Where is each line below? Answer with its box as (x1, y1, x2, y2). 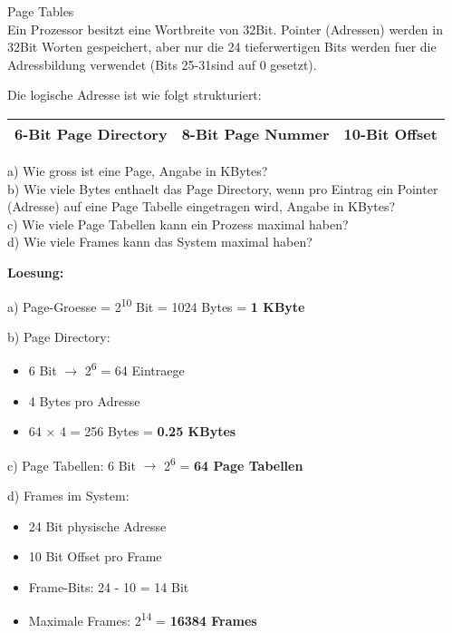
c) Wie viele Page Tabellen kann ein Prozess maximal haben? (7, 214, 349, 233)
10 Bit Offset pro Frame (28, 547, 162, 566)
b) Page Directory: (7, 326, 111, 346)
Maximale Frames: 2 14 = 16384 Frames (28, 609, 257, 630)
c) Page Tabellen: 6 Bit (7, 455, 136, 474)
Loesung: (7, 262, 64, 281)
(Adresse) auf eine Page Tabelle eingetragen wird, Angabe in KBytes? (7, 197, 396, 216)
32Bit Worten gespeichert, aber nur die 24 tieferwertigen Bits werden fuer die (7, 37, 437, 56)
